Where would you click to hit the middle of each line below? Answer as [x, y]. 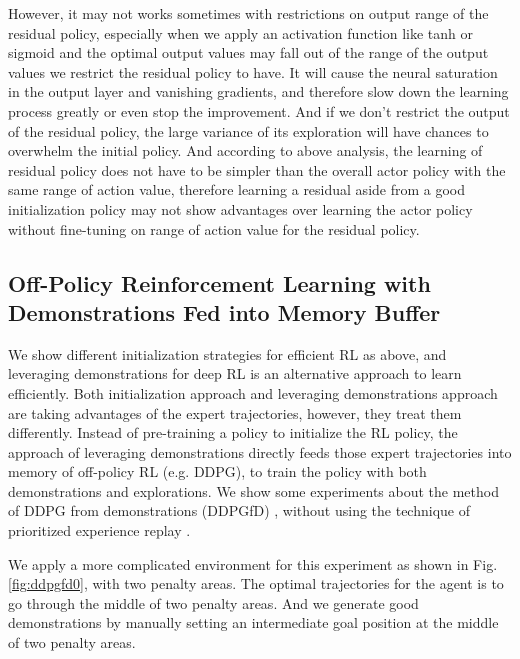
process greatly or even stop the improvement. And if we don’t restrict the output [259, 110]
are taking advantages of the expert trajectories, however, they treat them [235, 412]
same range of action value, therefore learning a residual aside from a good [237, 189]
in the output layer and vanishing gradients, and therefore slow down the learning [258, 91]
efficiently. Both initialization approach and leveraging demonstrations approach [253, 392]
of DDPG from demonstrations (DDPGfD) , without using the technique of [239, 510]
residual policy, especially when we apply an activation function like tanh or [240, 32]
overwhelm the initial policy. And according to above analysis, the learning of [245, 150]
